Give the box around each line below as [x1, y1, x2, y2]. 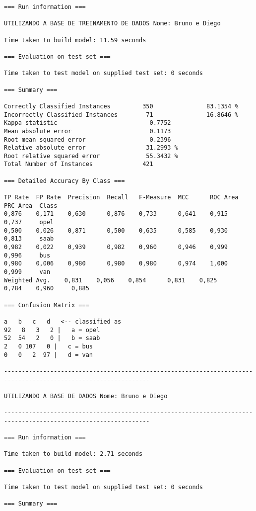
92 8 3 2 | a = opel [4, 326, 100, 334]
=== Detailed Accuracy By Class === [4, 177, 125, 184]
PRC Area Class [4, 202, 58, 209]
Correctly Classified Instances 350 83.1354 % [4, 102, 239, 110]
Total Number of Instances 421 [4, 161, 153, 168]
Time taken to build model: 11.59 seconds [4, 36, 146, 44]
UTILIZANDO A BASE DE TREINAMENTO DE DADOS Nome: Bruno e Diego [4, 20, 221, 27]
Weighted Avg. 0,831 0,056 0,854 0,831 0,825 [4, 276, 217, 284]
